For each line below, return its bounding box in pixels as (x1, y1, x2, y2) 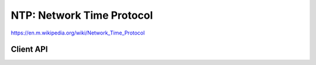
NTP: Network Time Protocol (11, 9, 153, 22)
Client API (11, 45, 48, 54)
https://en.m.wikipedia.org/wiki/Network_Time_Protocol (11, 29, 145, 36)
